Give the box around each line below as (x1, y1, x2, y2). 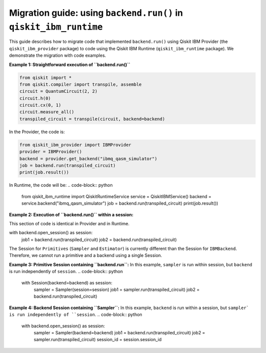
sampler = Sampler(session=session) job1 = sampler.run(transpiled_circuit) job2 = (33, 286, 200, 293)
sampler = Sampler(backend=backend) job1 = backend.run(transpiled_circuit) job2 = (33, 330, 205, 335)
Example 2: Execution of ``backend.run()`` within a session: (9, 212, 133, 217)
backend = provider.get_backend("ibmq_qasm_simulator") (19, 156, 158, 161)
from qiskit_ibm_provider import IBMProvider (19, 142, 132, 147)
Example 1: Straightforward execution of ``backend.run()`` (9, 62, 131, 68)
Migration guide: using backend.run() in (9, 7, 183, 18)
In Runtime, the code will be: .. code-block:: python (9, 182, 113, 188)
